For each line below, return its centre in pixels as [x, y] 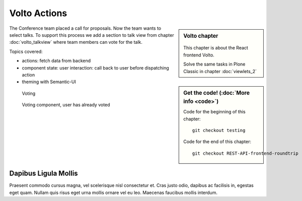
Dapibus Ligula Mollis [44, 174]
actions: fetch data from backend [56, 61]
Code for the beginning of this [215, 112]
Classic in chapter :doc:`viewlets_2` [220, 71]
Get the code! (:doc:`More [217, 93]
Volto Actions [38, 13]
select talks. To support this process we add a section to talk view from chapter [92, 35]
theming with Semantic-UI [49, 82]
